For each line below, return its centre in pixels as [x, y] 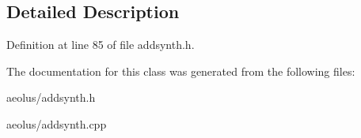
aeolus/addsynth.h [51, 97]
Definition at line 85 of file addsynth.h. [101, 45]
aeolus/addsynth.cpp [57, 123]
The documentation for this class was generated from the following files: [181, 71]
